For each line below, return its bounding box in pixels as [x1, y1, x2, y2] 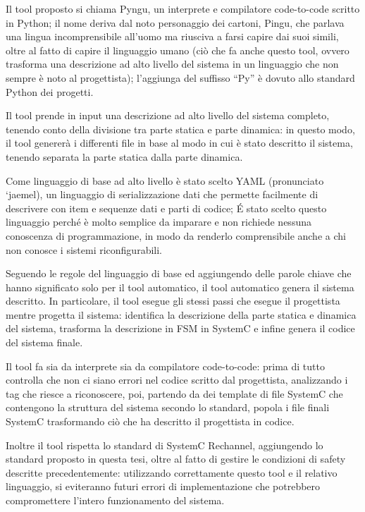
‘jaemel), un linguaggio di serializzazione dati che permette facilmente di [6, 187, 318, 202]
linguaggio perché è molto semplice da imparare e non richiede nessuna [6, 214, 311, 229]
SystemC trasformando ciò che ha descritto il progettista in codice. [6, 414, 295, 429]
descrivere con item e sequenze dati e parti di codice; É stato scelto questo [6, 200, 327, 215]
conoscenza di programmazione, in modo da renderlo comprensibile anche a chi [6, 228, 346, 243]
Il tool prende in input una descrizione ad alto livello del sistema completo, [6, 108, 330, 123]
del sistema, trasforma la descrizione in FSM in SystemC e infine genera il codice [6, 321, 355, 336]
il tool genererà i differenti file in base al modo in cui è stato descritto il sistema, [6, 135, 353, 150]
